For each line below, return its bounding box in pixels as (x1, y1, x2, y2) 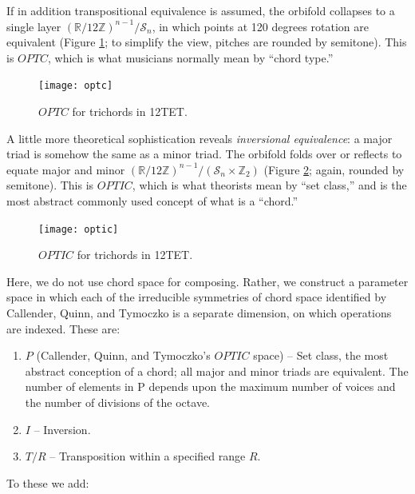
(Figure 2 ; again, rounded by (263, 161, 405, 177)
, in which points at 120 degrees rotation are (152, 18, 369, 34)
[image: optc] (38, 80, 113, 92)
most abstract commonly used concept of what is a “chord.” (6, 193, 298, 209)
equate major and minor (6, 161, 125, 177)
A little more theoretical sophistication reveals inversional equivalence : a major (6, 129, 393, 146)
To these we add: (6, 474, 89, 491)
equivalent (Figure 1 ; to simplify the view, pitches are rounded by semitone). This (6, 34, 407, 50)
